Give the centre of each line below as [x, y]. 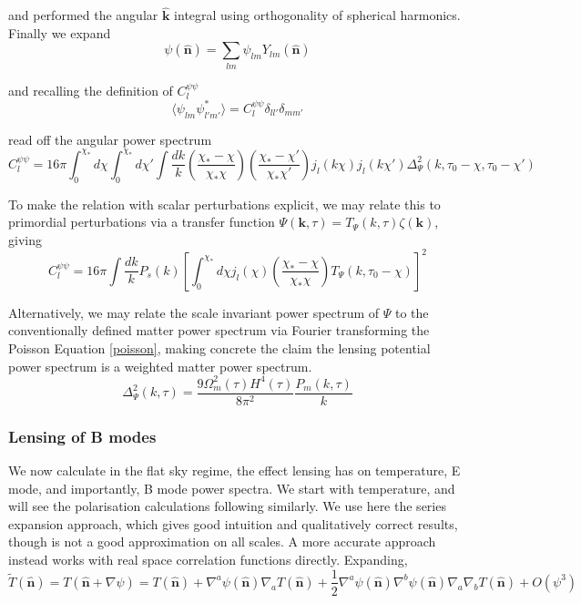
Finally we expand [60, 32]
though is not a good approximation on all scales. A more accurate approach [222, 542]
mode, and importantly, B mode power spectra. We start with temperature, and [232, 488]
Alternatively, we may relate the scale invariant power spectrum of [194, 312]
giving [25, 239]
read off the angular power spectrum [110, 139]
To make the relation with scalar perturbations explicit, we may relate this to [224, 204]
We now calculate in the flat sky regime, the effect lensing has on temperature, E [234, 470]
